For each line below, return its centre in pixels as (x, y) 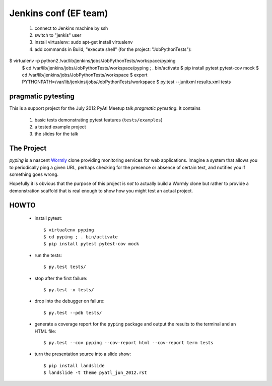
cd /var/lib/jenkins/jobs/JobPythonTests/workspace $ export (85, 75)
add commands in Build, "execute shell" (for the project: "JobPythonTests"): (113, 49)
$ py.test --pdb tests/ (73, 313)
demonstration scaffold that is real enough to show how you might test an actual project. (101, 190)
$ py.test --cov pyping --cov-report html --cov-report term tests (128, 342)
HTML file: (45, 331)
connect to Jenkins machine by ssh (71, 28)
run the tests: (48, 255)
